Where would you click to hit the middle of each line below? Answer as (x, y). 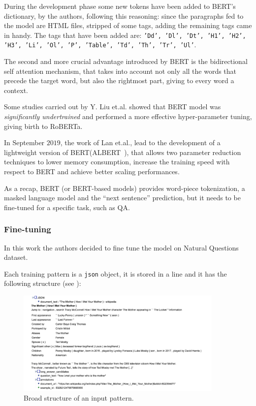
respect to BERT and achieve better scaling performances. (92, 172)
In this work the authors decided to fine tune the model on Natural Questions (121, 247)
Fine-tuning (28, 229)
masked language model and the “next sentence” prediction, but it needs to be (122, 198)
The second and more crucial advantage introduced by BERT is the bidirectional (126, 61)
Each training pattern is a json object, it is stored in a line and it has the (115, 273)
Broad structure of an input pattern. (79, 398)
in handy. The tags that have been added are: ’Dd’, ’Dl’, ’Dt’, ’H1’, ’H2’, (125, 35)
